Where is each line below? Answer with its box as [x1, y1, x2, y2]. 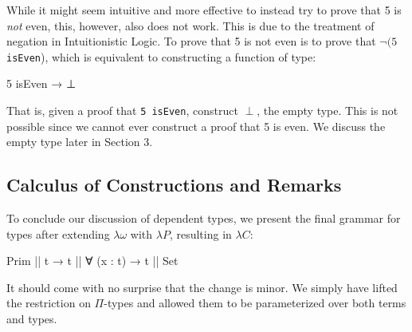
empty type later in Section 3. [6, 133, 153, 150]
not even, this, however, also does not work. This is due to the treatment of [6, 17, 375, 34]
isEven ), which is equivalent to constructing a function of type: [6, 48, 316, 65]
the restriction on [6, 294, 91, 311]
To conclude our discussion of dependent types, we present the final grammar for [6, 210, 401, 227]
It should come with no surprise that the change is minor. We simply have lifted [6, 279, 398, 295]
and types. [6, 310, 57, 327]
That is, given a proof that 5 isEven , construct [6, 102, 238, 119]
